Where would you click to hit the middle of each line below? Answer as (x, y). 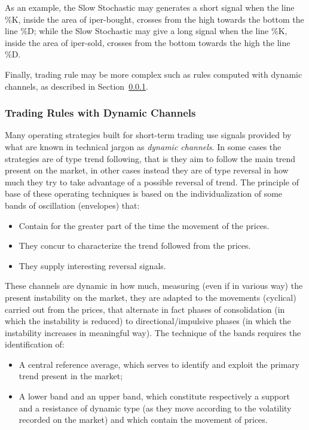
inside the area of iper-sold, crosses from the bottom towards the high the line (148, 42)
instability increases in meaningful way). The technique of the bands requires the (153, 332)
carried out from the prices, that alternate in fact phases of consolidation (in (145, 309)
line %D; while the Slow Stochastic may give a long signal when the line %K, (146, 31)
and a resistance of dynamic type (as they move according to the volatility (155, 408)
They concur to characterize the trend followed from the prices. (135, 246)
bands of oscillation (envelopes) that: (72, 205)
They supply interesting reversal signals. (92, 265)
